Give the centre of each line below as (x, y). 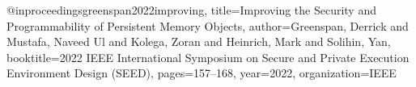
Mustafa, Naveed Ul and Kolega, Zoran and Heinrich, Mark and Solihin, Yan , (199, 41)
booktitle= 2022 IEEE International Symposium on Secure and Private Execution (208, 57)
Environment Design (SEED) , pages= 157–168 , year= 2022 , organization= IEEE (202, 73)
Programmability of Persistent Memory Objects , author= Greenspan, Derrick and (208, 25)
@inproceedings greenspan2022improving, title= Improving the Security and (191, 10)
